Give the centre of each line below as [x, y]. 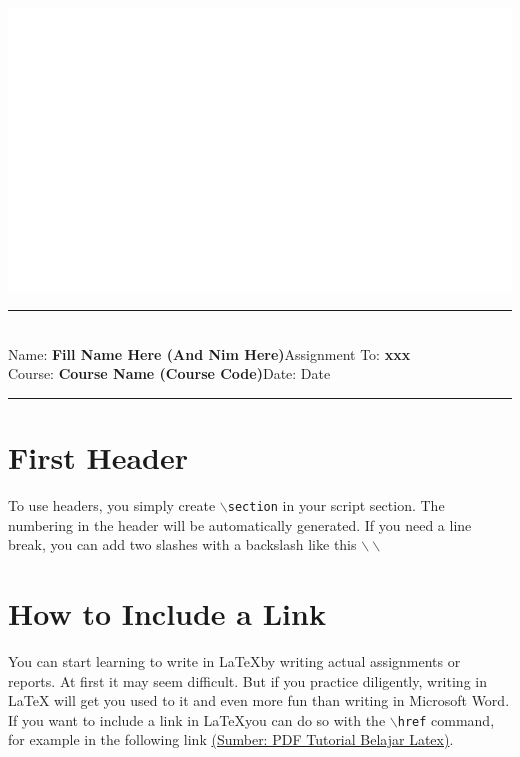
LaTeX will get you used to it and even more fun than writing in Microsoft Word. [259, 700]
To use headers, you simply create [112, 505]
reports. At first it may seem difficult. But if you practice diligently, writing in [247, 680]
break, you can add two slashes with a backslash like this [182, 544]
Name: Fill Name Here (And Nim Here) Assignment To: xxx [209, 353]
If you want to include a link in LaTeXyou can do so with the [197, 719]
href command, [446, 719]
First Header [98, 457]
